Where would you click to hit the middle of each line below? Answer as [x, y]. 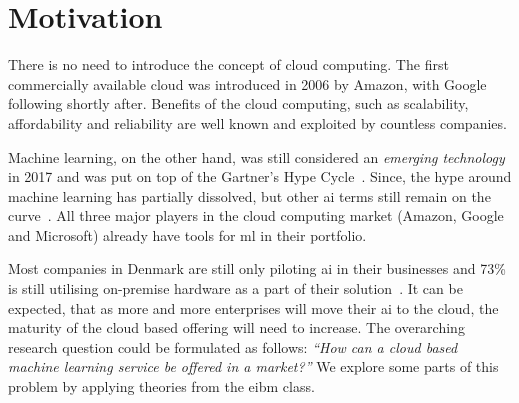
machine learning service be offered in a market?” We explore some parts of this [253, 366]
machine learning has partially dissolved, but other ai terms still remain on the [249, 195]
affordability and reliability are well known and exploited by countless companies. [257, 122]
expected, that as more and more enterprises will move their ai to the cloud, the [253, 307]
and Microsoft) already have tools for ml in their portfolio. [187, 234]
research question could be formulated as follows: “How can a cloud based [233, 346]
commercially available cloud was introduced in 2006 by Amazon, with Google [247, 83]
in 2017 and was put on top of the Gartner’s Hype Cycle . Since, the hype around [260, 176]
